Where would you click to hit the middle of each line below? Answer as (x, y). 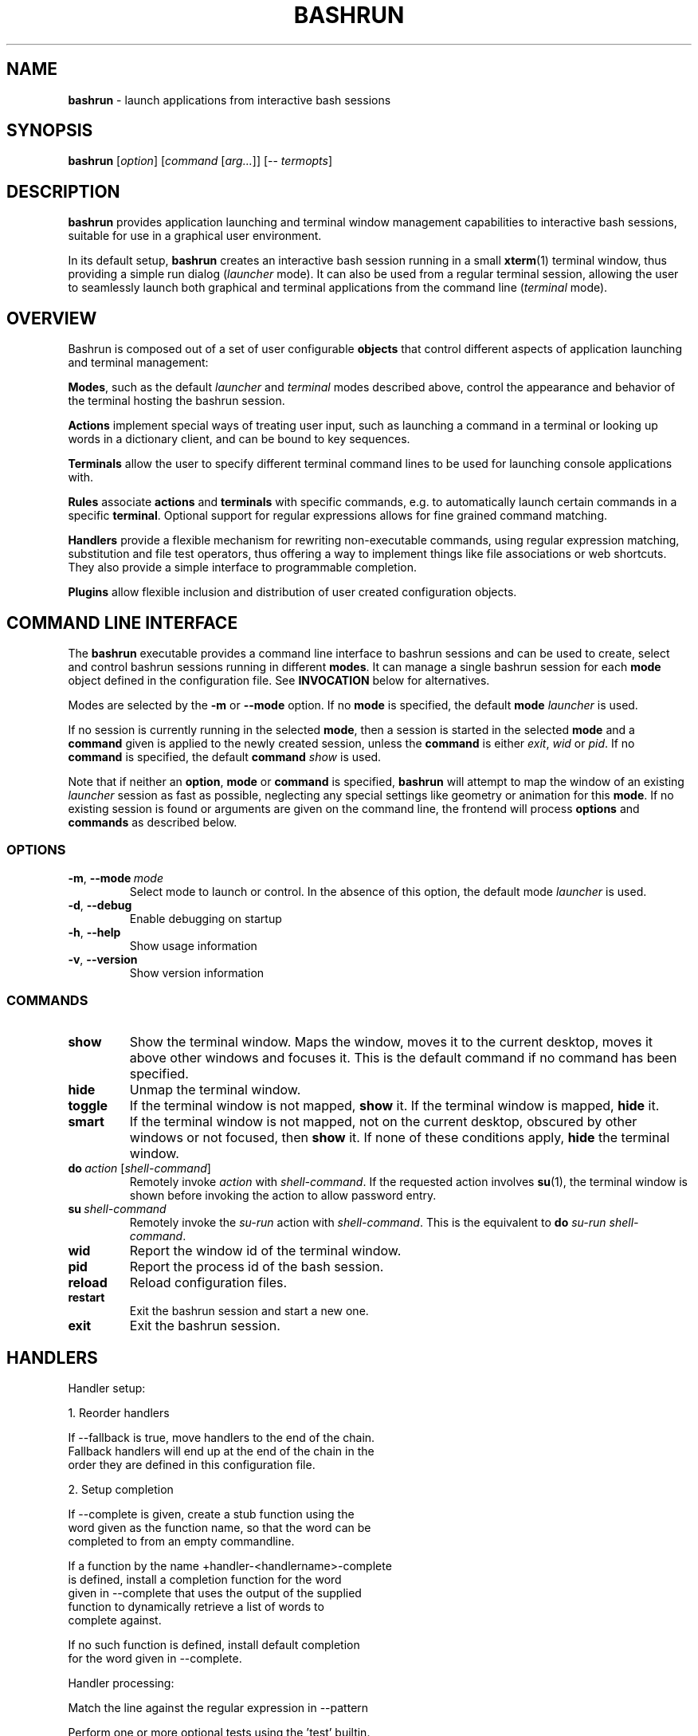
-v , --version (103, 959)
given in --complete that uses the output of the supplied (215, 1593)
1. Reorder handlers (119, 1413)
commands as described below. (153, 822)
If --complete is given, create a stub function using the (211, 1514)
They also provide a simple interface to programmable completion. (243, 568)
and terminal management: (138, 363)
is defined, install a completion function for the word (205, 1580)
